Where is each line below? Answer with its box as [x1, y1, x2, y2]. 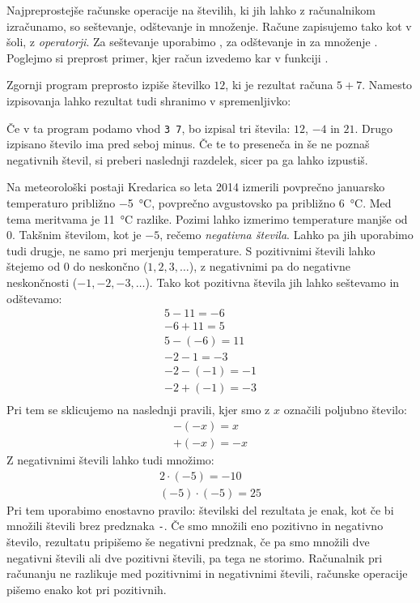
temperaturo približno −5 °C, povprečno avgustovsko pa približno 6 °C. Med [6, 195, 392, 211]
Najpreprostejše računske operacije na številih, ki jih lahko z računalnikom [6, 2, 375, 18]
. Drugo [354, 119, 393, 136]
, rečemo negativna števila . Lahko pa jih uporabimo [159, 226, 414, 243]
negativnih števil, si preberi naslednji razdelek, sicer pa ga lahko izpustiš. [6, 151, 368, 168]
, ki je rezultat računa [225, 76, 333, 93]
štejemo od [6, 258, 61, 275]
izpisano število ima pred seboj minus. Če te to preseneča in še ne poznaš [6, 135, 370, 152]
